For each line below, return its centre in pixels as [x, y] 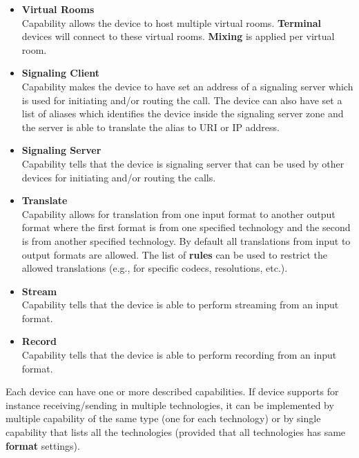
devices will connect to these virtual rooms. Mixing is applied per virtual [178, 36]
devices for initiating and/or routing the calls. [119, 177]
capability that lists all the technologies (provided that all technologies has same [176, 432]
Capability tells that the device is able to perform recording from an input [179, 355]
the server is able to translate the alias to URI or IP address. [151, 127]
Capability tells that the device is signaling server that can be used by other [183, 163]
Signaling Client [61, 73]
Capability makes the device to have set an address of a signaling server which [187, 86]
